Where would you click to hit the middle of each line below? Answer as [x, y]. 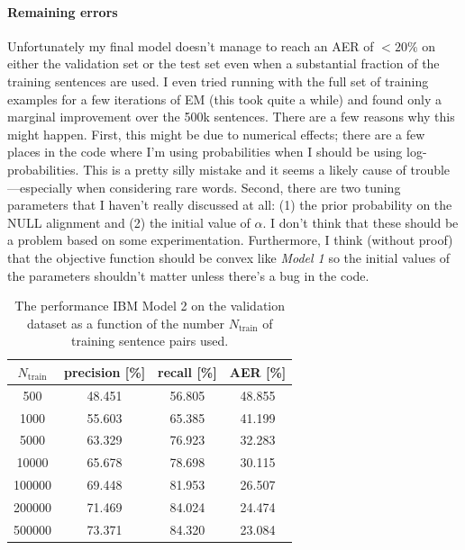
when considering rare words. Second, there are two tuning [239, 187]
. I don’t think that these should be [360, 222]
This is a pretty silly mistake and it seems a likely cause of [245, 169]
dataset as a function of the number [126, 323]
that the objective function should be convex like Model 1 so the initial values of [229, 257]
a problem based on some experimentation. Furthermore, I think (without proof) [230, 240]
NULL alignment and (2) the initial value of [129, 222]
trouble [430, 169]
